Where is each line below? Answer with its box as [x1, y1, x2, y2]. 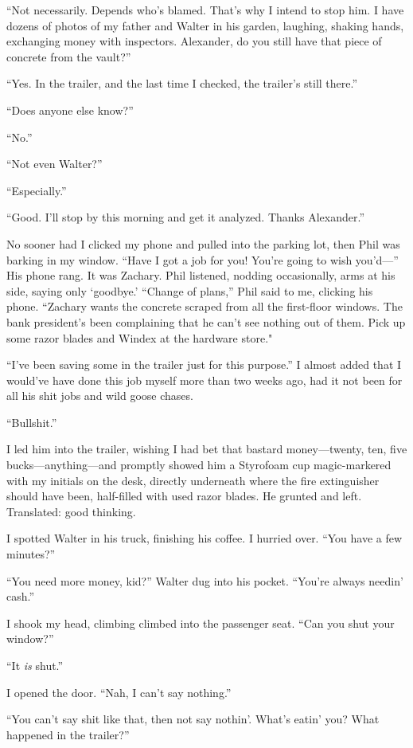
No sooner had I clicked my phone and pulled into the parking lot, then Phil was [6, 235, 400, 252]
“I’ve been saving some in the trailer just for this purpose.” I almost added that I [6, 356, 402, 373]
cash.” [6, 588, 35, 605]
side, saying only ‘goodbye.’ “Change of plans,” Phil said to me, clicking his [6, 282, 373, 299]
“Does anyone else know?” [6, 101, 134, 118]
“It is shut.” [6, 657, 64, 673]
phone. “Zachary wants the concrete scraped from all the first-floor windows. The [6, 298, 403, 315]
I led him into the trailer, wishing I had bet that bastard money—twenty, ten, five [6, 441, 407, 457]
